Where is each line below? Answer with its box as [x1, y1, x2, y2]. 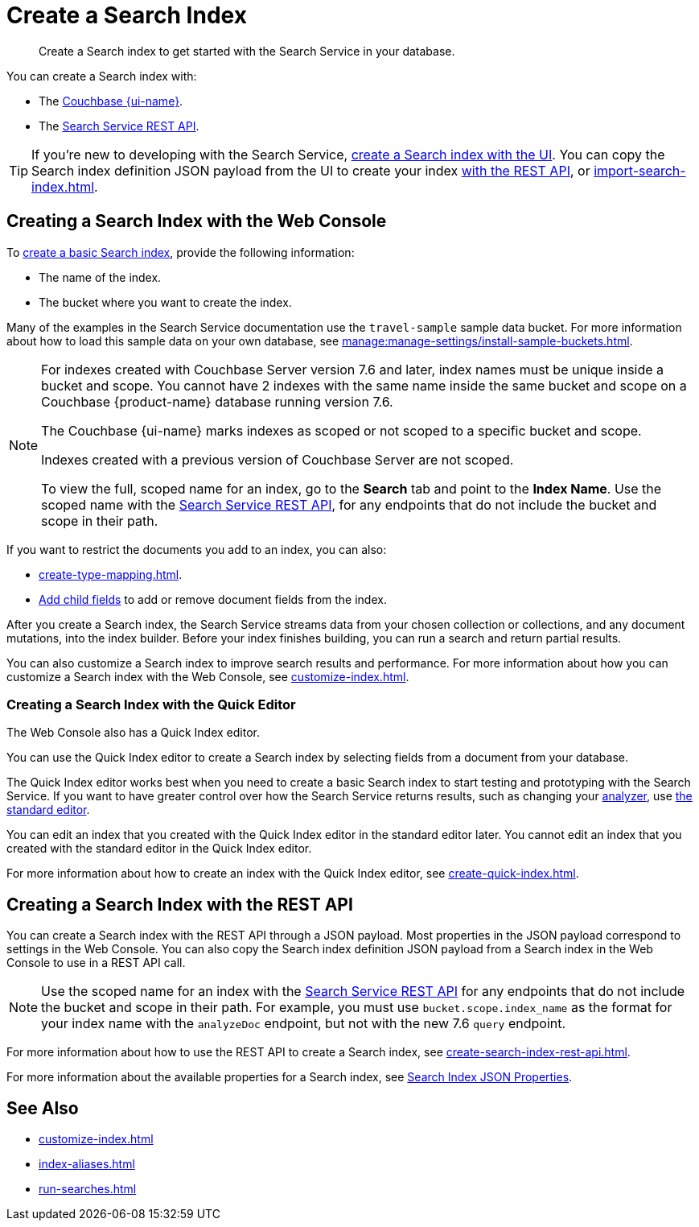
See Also [6, 1097, 79, 1118]
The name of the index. [39, 270, 162, 284]
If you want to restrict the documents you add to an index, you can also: [6, 542, 387, 556]
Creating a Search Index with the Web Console [6, 211, 387, 232]
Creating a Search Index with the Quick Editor [6, 696, 296, 713]
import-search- [594, 162, 686, 179]
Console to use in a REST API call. [6, 956, 186, 970]
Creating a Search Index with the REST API [6, 894, 353, 915]
